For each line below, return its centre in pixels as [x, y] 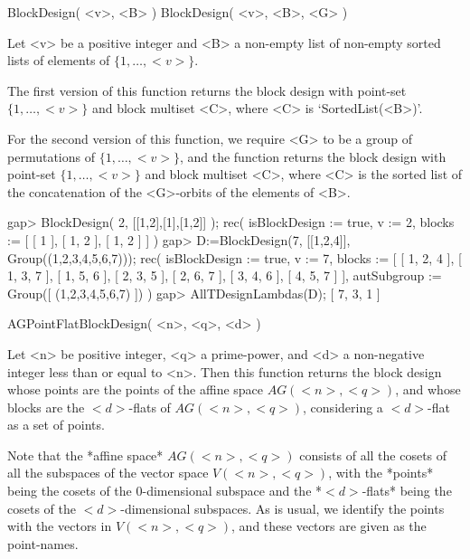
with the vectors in [60, 526]
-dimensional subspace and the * [232, 491]
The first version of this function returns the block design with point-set [207, 90]
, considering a [343, 407]
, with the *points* [381, 473]
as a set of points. [56, 425]
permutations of [51, 156]
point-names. [43, 543]
